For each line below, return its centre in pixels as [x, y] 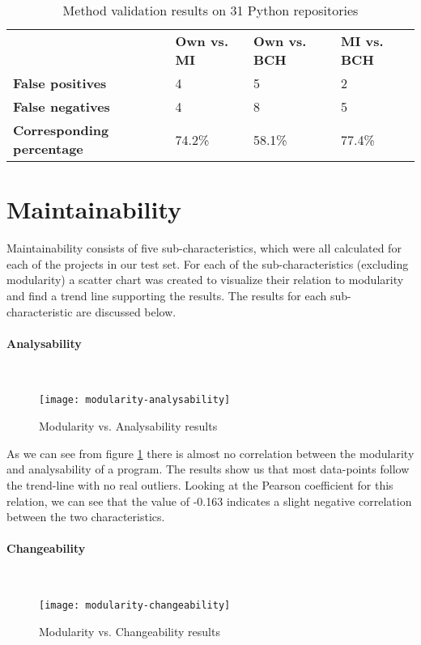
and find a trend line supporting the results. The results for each [167, 295]
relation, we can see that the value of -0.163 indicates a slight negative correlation [209, 501]
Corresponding [61, 130]
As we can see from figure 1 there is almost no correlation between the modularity [210, 453]
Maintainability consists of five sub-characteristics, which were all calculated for [204, 248]
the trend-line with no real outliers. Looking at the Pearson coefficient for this [200, 484]
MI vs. [362, 41]
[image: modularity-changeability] [135, 606]
